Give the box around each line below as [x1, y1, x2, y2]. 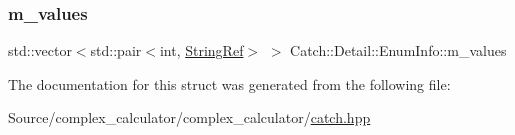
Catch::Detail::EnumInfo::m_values [290, 40, 507, 61]
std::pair [90, 40, 142, 61]
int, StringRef [159, 40, 244, 61]
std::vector [8, 40, 72, 61]
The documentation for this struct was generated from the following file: [8, 73, 451, 94]
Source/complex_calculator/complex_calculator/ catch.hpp [8, 107, 371, 128]
